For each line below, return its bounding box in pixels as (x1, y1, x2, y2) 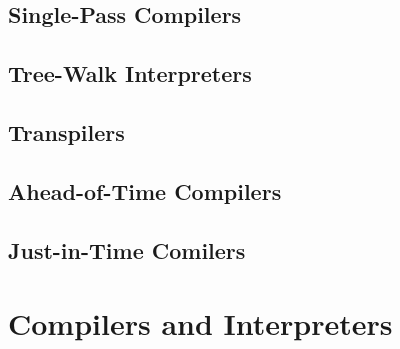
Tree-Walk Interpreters (8, 58, 252, 89)
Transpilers (8, 116, 125, 147)
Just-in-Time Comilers (8, 234, 246, 265)
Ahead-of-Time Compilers (8, 175, 282, 206)
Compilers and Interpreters (8, 303, 393, 344)
